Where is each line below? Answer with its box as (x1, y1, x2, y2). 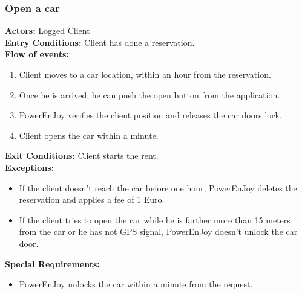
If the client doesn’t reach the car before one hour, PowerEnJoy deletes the (19, 181, 297, 194)
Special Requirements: (5, 257, 100, 270)
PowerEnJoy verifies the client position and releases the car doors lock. (19, 109, 282, 121)
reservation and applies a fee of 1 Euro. (19, 193, 165, 206)
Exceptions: (5, 161, 54, 173)
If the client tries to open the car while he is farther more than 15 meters (19, 213, 291, 226)
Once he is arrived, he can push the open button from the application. (19, 88, 280, 101)
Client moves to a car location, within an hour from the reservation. (19, 68, 271, 80)
